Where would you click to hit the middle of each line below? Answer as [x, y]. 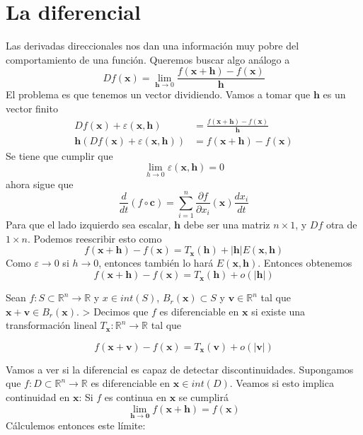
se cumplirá [203, 397]
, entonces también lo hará [156, 263]
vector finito [32, 108]
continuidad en [38, 397]
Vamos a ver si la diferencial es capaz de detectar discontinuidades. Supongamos [180, 369]
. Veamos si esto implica [282, 383]
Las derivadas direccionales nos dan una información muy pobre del [152, 46]
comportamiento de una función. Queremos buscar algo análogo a [148, 59]
